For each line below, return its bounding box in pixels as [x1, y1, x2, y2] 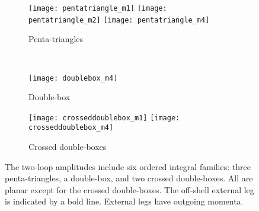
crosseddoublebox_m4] [28, 123, 114, 132]
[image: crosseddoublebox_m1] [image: [28, 113, 180, 122]
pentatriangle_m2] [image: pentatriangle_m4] [28, 15, 210, 24]
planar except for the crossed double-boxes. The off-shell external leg [5, 183, 254, 196]
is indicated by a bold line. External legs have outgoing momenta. [5, 195, 244, 207]
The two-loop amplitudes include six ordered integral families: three [5, 160, 251, 172]
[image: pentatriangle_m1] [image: [28, 4, 167, 12]
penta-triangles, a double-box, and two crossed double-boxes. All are [5, 172, 253, 184]
